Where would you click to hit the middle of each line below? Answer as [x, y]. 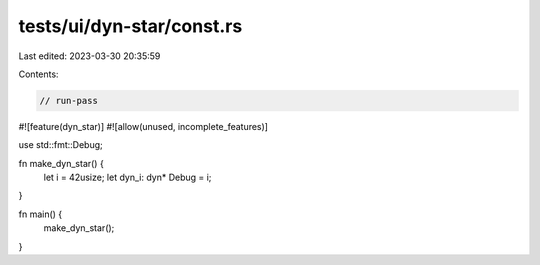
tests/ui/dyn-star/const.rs [130, 26]
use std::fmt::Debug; [61, 145]
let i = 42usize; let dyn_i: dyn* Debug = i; [127, 177]
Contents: [38, 74]
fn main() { [40, 214]
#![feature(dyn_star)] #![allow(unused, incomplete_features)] [143, 126]
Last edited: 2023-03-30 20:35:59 [89, 56]
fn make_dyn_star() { [61, 163]
